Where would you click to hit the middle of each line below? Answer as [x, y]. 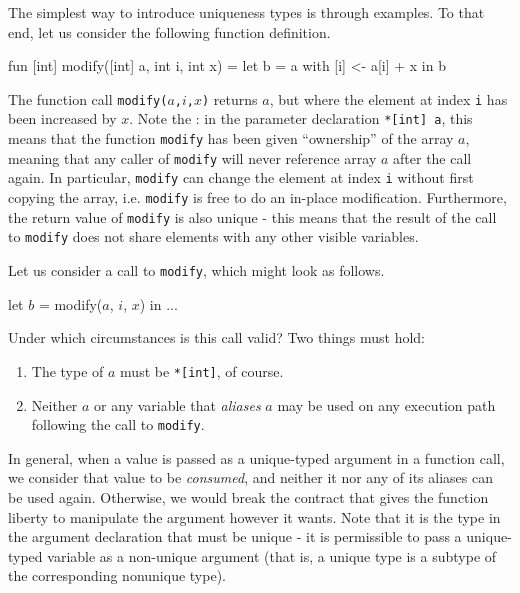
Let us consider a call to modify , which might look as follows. [196, 270]
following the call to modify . [118, 424]
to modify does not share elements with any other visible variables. [213, 236]
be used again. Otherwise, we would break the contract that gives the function [248, 496]
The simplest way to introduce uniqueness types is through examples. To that [246, 12]
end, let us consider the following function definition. [169, 31]
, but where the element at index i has [388, 98]
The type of [67, 370]
